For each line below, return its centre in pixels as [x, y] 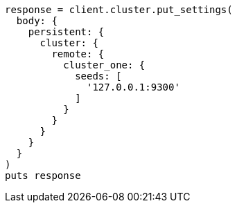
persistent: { [66, 32]
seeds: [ [98, 76]
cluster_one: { [104, 65]
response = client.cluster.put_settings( [119, 10]
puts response [43, 176]
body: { [37, 21]
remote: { [78, 54]
